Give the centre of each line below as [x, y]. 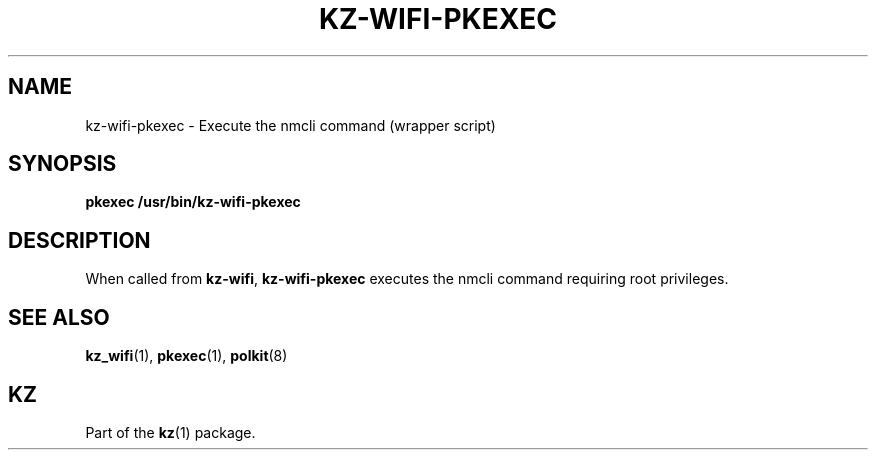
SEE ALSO [59, 317]
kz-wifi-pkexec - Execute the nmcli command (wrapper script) [290, 125]
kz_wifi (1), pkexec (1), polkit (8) [186, 356]
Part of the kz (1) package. [170, 432]
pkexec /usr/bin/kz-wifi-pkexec [193, 202]
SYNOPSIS [62, 164]
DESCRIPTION [79, 240]
